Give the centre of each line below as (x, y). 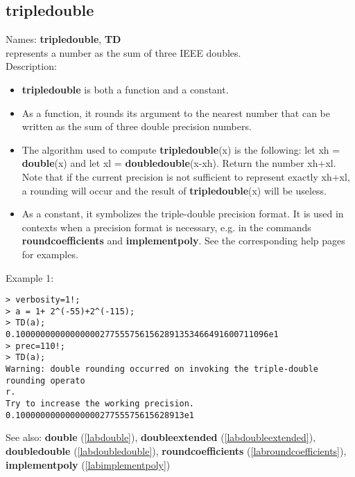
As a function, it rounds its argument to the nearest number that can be (176, 112)
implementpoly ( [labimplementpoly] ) (88, 464)
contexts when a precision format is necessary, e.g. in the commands (166, 227)
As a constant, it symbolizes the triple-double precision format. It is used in (183, 214)
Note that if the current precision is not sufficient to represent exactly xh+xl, (186, 176)
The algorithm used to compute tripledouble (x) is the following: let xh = (181, 149)
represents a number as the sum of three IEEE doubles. (123, 52)
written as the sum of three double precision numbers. (137, 126)
